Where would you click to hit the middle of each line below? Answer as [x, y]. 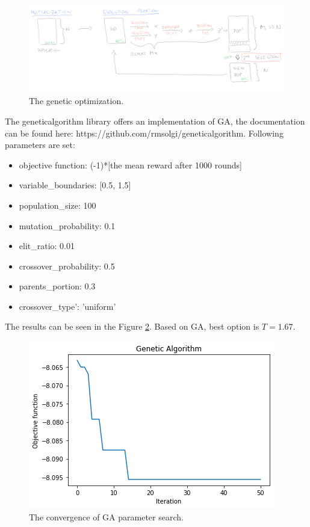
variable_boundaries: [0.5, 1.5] [75, 185]
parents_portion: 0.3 [57, 286]
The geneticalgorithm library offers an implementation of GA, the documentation [155, 121]
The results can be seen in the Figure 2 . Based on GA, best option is [132, 326]
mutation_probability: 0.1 [67, 225]
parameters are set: [40, 145]
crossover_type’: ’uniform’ [67, 306]
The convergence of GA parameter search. [106, 516]
